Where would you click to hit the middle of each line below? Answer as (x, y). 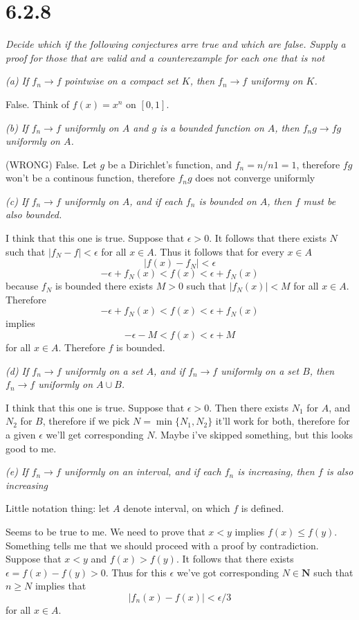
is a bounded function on (212, 127)
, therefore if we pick (86, 421)
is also (340, 471)
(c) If (17, 201)
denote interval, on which (177, 508)
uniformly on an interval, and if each (142, 471)
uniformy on (277, 81)
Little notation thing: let (58, 508)
